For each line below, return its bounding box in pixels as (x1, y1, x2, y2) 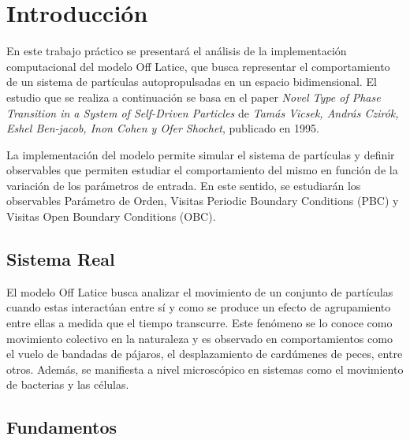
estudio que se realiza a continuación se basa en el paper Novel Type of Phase (6, 88, 381, 105)
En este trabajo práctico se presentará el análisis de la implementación (6, 43, 347, 59)
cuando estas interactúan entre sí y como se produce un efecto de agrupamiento (6, 299, 391, 315)
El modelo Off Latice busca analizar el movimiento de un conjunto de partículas (6, 283, 393, 300)
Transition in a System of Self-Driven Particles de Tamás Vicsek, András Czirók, (6, 104, 399, 121)
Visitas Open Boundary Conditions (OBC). (6, 208, 216, 225)
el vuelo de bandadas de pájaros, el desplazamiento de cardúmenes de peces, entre (6, 345, 403, 362)
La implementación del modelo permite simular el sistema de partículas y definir (6, 146, 395, 162)
